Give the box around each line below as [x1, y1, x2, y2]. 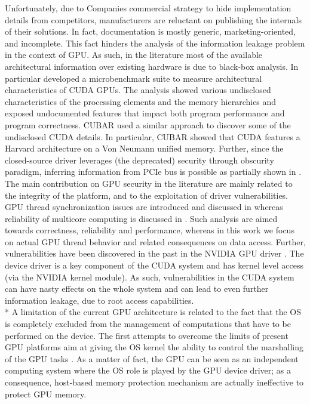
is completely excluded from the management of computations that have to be [5, 317, 291, 330]
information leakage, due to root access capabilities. [5, 294, 194, 306]
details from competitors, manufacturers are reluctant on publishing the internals [5, 13, 302, 26]
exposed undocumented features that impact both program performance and [5, 107, 285, 119]
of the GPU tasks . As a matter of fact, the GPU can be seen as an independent [5, 352, 299, 365]
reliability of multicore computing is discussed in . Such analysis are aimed [5, 212, 278, 224]
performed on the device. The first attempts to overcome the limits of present [5, 329, 288, 341]
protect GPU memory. [5, 387, 87, 400]
